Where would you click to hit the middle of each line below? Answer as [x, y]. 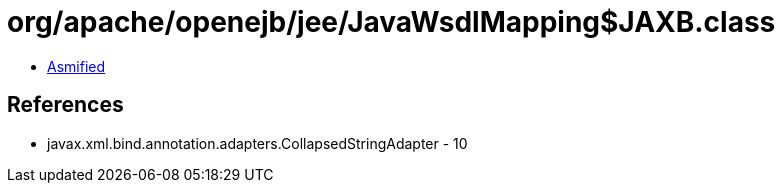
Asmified [76, 66]
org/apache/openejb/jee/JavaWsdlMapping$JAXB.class [391, 22]
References [65, 105]
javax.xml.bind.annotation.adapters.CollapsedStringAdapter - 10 [257, 143]
